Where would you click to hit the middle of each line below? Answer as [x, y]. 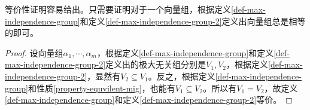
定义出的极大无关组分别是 [156, 64]
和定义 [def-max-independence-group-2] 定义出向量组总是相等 [193, 21]
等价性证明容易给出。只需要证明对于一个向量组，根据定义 [118, 9]
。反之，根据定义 [182, 76]
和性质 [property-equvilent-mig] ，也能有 [101, 88]
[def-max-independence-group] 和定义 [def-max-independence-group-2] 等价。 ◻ [149, 100]
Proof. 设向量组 [34, 52]
